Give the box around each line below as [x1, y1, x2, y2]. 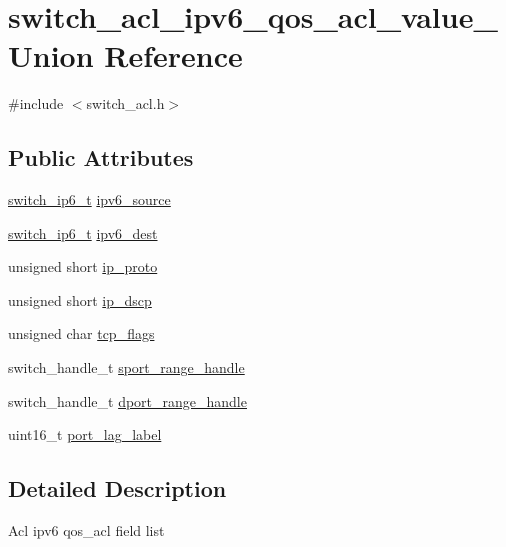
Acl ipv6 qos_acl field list [8, 520, 165, 541]
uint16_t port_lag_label [8, 424, 162, 445]
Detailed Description [8, 473, 227, 504]
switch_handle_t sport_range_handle [8, 357, 245, 378]
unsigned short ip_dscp [8, 289, 152, 310]
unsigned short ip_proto [8, 256, 158, 277]
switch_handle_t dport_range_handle [8, 390, 247, 411]
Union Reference [8, 35, 243, 76]
